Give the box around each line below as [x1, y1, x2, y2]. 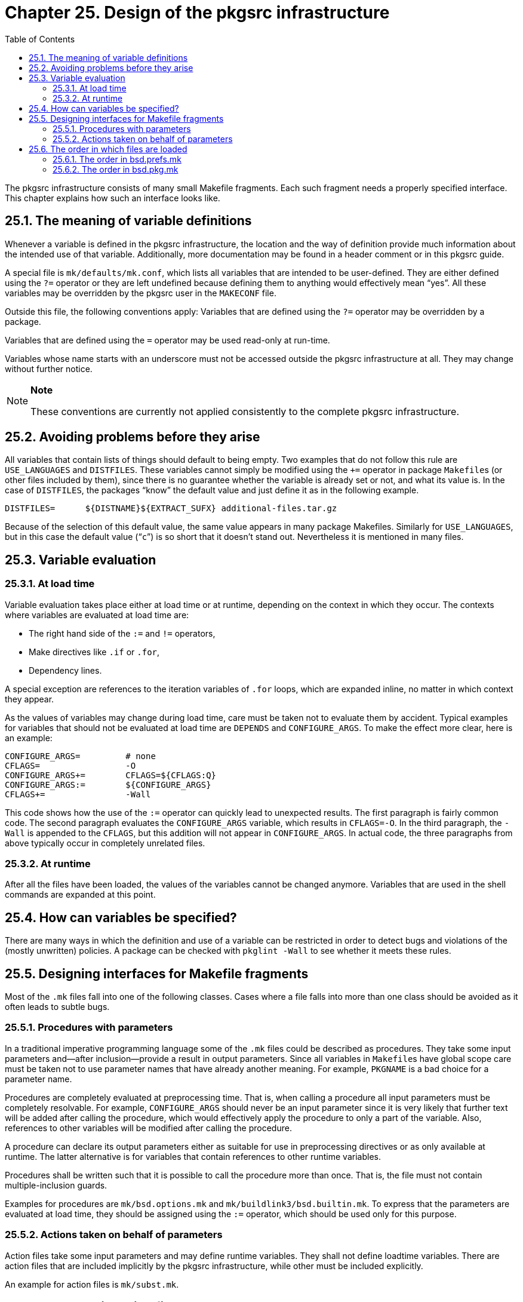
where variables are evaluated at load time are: [5, 609, 189, 620]
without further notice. [5, 363, 93, 374]
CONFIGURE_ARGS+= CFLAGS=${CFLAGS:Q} [5, 770, 217, 780]
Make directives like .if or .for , [29, 646, 160, 657]
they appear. [5, 693, 54, 704]
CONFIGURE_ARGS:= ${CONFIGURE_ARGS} [5, 779, 211, 790]
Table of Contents [5, 33, 75, 44]
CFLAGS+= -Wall [5, 789, 151, 799]
